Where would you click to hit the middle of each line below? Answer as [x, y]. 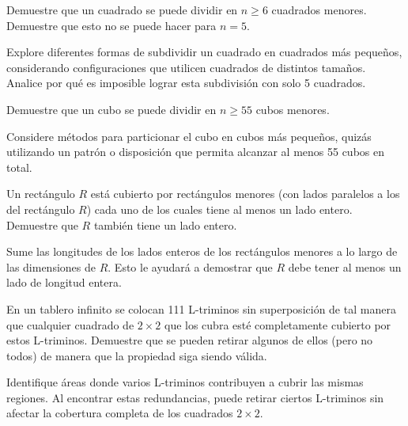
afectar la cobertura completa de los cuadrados [120, 413]
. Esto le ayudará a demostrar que [190, 266]
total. [19, 167]
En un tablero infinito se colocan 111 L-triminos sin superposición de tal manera [201, 308]
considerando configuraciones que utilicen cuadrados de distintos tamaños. [186, 67]
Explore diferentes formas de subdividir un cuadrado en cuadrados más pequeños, [204, 52]
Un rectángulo [41, 194]
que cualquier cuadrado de [70, 324]
